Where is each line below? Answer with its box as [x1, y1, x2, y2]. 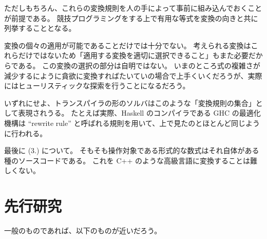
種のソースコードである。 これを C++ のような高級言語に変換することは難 [4, 155, 258, 166]
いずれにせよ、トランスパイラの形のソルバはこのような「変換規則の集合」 [4, 97, 256, 108]
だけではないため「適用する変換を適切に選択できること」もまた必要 [18, 50, 249, 61]
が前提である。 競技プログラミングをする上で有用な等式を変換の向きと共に [4, 12, 258, 23]
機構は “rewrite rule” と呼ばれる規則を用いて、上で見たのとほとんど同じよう [4, 117, 260, 128]
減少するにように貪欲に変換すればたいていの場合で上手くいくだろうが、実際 [4, 70, 262, 81]
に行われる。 [4, 127, 47, 138]
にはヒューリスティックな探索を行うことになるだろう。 [4, 80, 190, 91]
